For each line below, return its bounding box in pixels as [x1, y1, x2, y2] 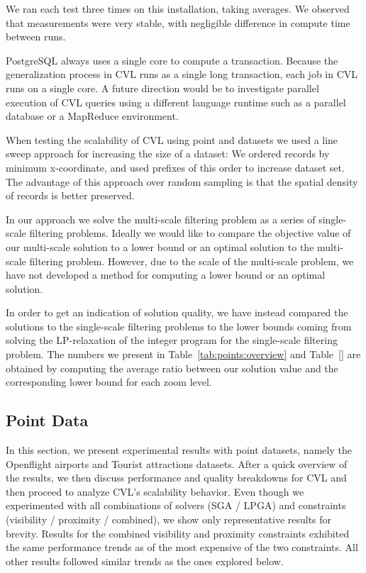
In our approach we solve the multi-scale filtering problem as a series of [6, 211, 316, 226]
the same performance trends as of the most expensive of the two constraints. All [6, 540, 358, 555]
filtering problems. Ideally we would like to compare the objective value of [29, 226, 351, 240]
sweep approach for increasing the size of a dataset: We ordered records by [6, 146, 330, 161]
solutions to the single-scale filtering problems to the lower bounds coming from [6, 318, 352, 333]
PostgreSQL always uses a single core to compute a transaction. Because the [6, 52, 338, 67]
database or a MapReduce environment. [6, 109, 179, 123]
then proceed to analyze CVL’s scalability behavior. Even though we [6, 484, 304, 499]
